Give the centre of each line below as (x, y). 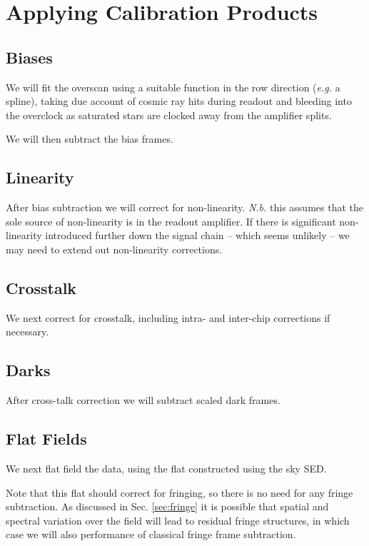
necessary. (27, 332)
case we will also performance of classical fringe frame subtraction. (151, 534)
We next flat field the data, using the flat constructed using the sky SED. (166, 468)
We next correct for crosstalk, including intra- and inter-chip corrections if (168, 317)
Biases (29, 57)
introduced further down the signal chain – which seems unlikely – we (197, 235)
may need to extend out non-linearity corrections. (114, 249)
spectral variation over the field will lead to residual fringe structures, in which (178, 520)
